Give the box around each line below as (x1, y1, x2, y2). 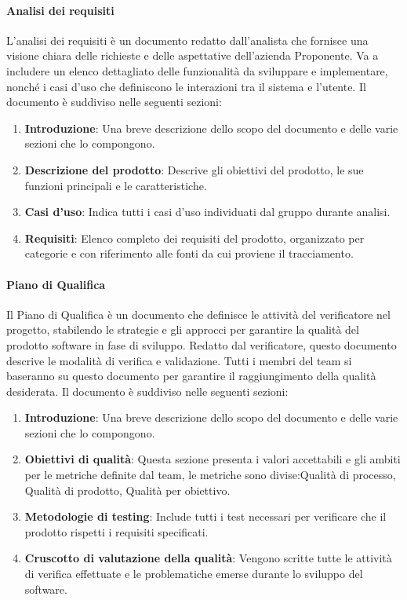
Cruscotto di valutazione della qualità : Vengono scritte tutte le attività (24, 550, 392, 566)
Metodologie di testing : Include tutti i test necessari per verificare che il (24, 508, 387, 525)
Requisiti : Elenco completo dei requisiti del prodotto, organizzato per (24, 229, 365, 246)
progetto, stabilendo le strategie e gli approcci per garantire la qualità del (6, 321, 359, 338)
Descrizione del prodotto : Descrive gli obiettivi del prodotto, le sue (24, 161, 364, 177)
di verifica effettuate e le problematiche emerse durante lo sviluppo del (24, 565, 363, 582)
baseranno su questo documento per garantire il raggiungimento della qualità (6, 368, 376, 384)
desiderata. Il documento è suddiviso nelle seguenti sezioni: (6, 382, 289, 399)
